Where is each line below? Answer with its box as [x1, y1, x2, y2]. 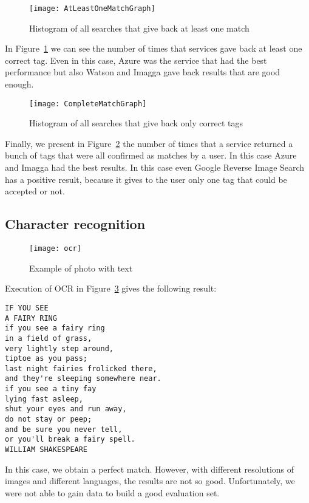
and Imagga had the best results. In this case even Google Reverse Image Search [5, 161, 305, 174]
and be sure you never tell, [5, 425, 123, 434]
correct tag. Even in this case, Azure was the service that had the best [5, 53, 267, 66]
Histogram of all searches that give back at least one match [29, 21, 250, 34]
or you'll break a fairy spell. [5, 435, 135, 444]
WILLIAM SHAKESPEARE [5, 445, 88, 454]
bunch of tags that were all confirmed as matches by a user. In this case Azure [5, 149, 297, 162]
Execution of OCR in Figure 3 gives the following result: [5, 282, 217, 295]
